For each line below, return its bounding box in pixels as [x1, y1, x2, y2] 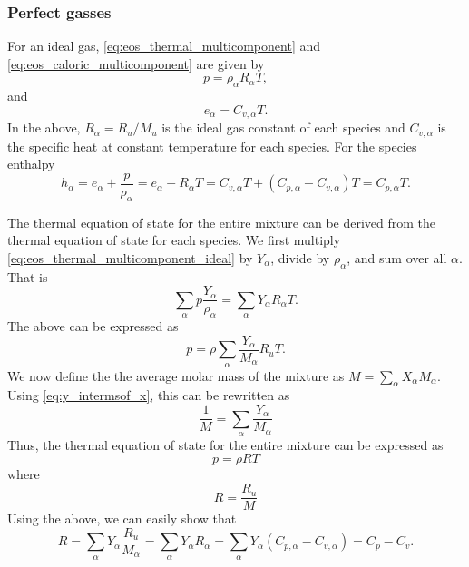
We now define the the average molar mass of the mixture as [7, 366, 345, 385]
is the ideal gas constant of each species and [161, 118, 405, 137]
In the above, [7, 118, 81, 137]
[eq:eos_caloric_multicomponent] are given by [7, 54, 265, 73]
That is [7, 267, 48, 286]
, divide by [270, 248, 330, 267]
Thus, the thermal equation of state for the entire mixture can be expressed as [7, 435, 444, 454]
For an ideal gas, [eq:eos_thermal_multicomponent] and [7, 36, 321, 55]
